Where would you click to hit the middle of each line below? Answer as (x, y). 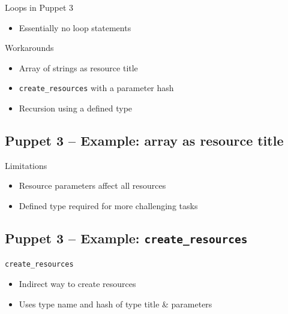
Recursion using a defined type (76, 108)
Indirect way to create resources (77, 284)
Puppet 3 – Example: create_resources (126, 238)
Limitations (26, 165)
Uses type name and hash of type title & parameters (115, 304)
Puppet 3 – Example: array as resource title (144, 141)
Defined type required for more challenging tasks (108, 206)
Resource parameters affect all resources (92, 185)
